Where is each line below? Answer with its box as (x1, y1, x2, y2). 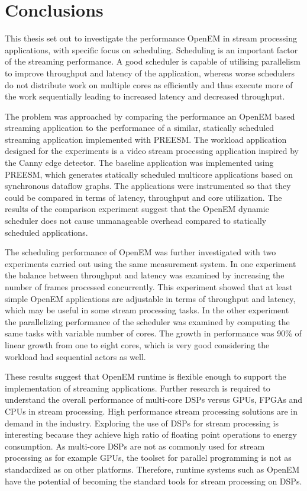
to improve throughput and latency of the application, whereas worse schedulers (5, 66, 295, 79)
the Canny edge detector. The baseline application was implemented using (5, 156, 274, 169)
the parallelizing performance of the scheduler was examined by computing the (5, 315, 290, 328)
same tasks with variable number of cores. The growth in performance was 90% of (5, 327, 302, 339)
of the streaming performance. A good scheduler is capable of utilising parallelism (5, 55, 300, 68)
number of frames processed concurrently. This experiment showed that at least (5, 281, 293, 293)
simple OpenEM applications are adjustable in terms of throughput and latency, (5, 292, 296, 304)
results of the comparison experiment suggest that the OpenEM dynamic (5, 203, 269, 215)
